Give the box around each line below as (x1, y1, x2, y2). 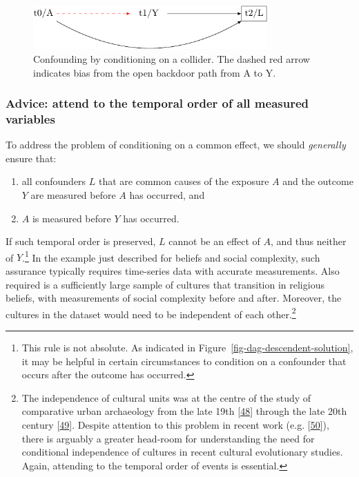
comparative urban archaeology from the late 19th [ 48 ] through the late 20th (21, 404, 347, 418)
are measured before (30, 188, 116, 202)
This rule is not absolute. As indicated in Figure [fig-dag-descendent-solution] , (21, 340, 353, 355)
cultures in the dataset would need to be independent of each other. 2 (6, 304, 296, 321)
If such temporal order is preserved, (6, 234, 156, 249)
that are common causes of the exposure (98, 174, 269, 188)
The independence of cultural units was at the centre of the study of (21, 390, 311, 405)
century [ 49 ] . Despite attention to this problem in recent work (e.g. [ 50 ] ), (21, 418, 329, 432)
